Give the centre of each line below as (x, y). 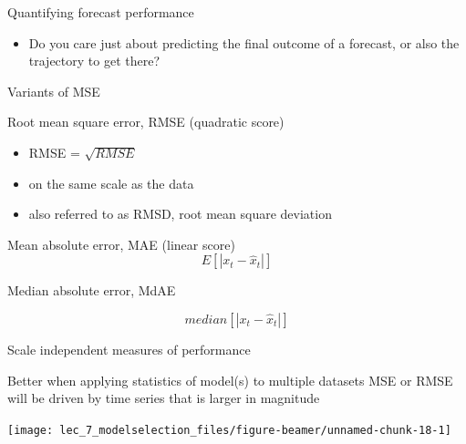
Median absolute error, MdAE (92, 290)
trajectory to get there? (94, 61)
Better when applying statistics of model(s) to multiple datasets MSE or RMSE (230, 380)
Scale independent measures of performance (129, 349)
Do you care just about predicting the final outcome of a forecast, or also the (244, 42)
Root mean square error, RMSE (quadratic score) (146, 122)
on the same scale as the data (111, 183)
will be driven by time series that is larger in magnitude (164, 398)
